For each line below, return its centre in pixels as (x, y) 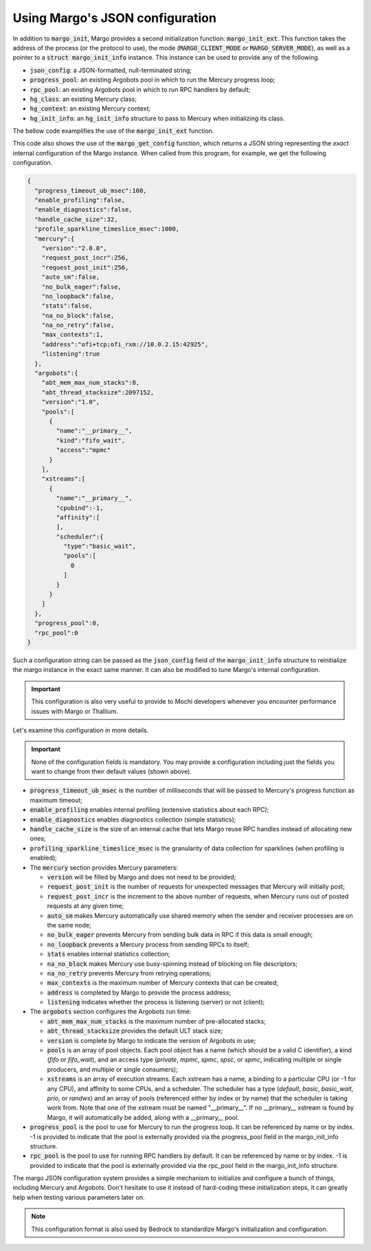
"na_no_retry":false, (78, 325)
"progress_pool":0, (67, 623)
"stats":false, (67, 306)
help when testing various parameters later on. (79, 1197)
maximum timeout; (56, 800)
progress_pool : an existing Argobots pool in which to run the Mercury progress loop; (153, 80)
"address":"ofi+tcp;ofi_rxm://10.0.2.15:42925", (125, 344)
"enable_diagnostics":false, (84, 210)
